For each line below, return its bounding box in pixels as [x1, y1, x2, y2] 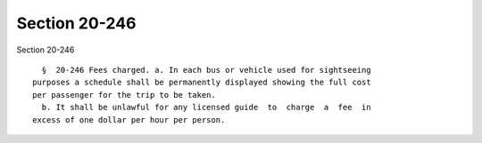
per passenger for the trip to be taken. [32, 90, 216, 99]
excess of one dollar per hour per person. [32, 115, 226, 124]
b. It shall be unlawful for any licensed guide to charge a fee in [41, 102, 371, 113]
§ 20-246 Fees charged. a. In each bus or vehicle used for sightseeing [41, 65, 371, 75]
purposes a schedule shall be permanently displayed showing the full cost [32, 77, 371, 88]
